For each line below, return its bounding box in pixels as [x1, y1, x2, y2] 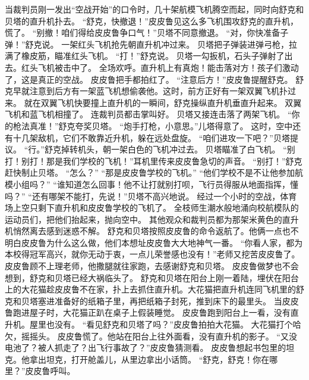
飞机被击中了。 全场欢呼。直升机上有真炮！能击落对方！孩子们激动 [37, 61, 299, 73]
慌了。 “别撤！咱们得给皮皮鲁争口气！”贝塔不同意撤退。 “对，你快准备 [5, 26, 280, 39]
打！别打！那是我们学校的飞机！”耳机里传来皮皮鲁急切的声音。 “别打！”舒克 [5, 154, 302, 167]
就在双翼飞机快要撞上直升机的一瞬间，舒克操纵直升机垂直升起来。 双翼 [24, 96, 302, 108]
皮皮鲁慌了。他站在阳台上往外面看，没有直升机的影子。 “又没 [57, 329, 297, 342]
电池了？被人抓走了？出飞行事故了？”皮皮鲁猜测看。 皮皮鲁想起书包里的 [5, 341, 286, 354]
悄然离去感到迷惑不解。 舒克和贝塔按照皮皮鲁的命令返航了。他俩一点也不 [12, 225, 299, 237]
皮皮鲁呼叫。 [25, 365, 75, 377]
